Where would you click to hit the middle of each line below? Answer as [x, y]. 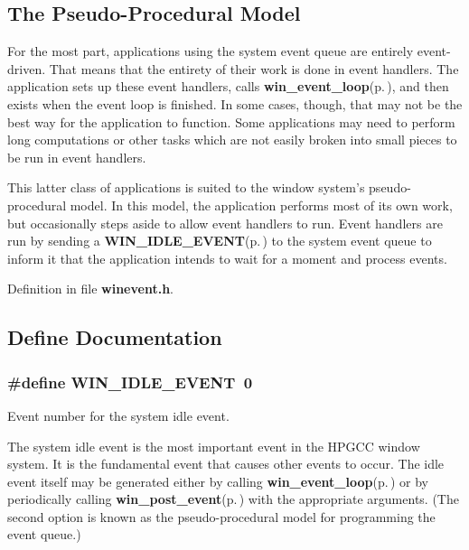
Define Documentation [115, 337]
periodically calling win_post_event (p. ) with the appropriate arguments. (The [233, 499]
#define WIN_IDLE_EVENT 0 [130, 382]
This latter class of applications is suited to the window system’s [186, 187]
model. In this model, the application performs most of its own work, [261, 205]
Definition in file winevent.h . [90, 289]
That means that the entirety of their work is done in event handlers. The [254, 68]
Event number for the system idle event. [118, 415]
